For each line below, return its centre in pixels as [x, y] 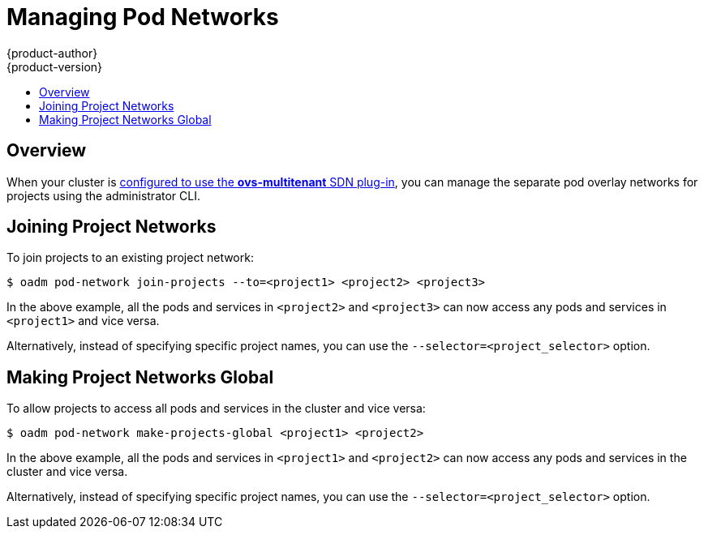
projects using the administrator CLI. [103, 195]
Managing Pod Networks [143, 17]
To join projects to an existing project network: [130, 258]
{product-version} [55, 66]
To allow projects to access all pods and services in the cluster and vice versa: [216, 409]
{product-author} [52, 53]
